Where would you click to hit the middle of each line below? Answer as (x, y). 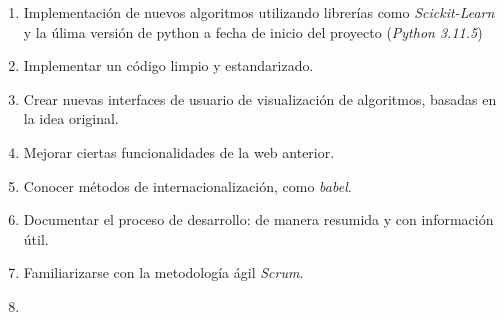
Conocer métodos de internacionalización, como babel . (187, 185)
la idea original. (71, 118)
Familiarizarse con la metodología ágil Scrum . (163, 272)
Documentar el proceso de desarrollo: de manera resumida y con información (258, 219)
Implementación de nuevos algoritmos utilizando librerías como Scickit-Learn (259, 12)
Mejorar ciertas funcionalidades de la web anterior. (179, 151)
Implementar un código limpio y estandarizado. (168, 65)
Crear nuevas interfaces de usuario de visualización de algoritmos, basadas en (260, 98)
